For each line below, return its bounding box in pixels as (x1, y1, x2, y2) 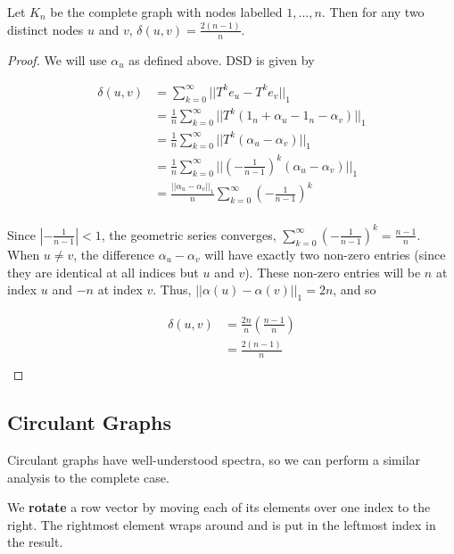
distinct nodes (7, 20, 84, 38)
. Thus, (153, 280, 192, 299)
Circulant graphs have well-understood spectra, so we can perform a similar (7, 450, 421, 468)
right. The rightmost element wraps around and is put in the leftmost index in (7, 515, 436, 533)
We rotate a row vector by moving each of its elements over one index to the (7, 498, 431, 517)
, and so (333, 280, 376, 299)
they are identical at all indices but (7, 262, 199, 281)
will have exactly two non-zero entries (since (204, 244, 446, 263)
